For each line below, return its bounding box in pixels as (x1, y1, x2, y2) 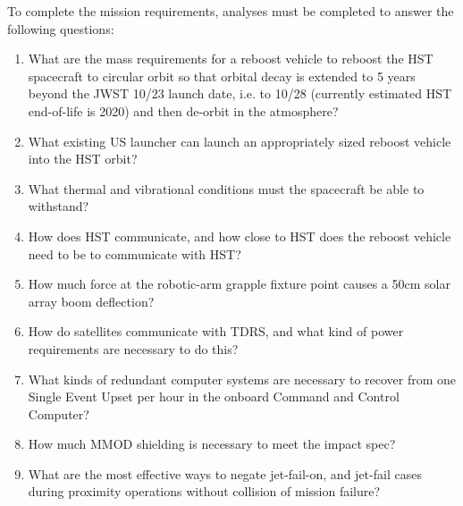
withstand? (28, 197, 89, 215)
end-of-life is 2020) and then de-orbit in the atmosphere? (28, 101, 339, 120)
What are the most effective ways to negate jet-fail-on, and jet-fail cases (28, 464, 422, 483)
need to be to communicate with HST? (28, 244, 241, 263)
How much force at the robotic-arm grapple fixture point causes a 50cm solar (28, 274, 450, 293)
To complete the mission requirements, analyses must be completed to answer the (7, 2, 454, 20)
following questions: (7, 19, 114, 38)
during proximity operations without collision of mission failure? (28, 482, 381, 501)
